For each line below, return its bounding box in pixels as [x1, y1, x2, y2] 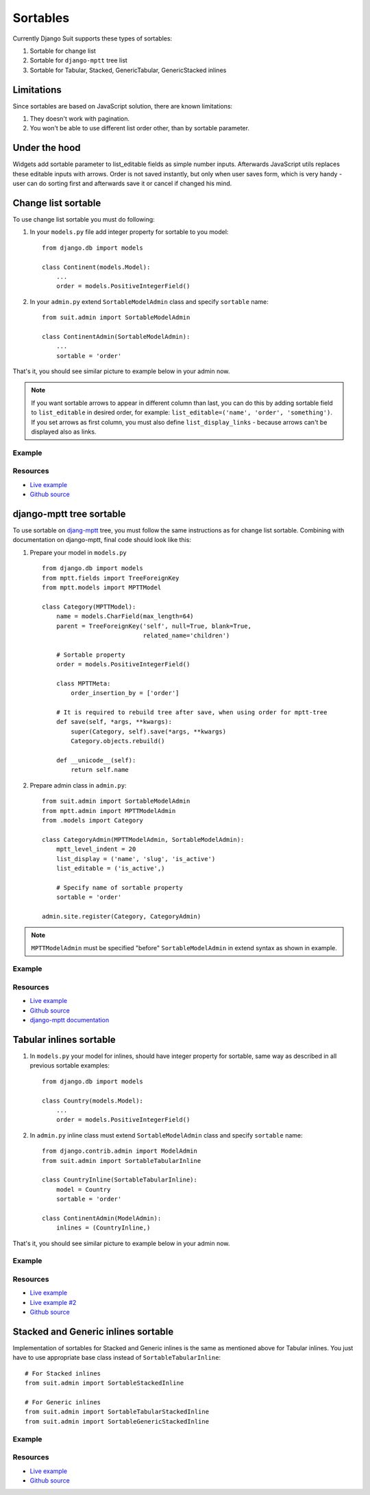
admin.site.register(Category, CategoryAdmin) [42, 913, 201, 920]
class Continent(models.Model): [42, 263, 151, 271]
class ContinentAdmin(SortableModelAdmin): [42, 333, 190, 340]
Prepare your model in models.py [29, 548, 127, 556]
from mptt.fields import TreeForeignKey [42, 574, 180, 582]
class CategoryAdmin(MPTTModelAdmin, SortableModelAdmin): [42, 836, 245, 843]
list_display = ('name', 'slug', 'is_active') [56, 855, 216, 862]
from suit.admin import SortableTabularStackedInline [25, 1408, 209, 1416]
